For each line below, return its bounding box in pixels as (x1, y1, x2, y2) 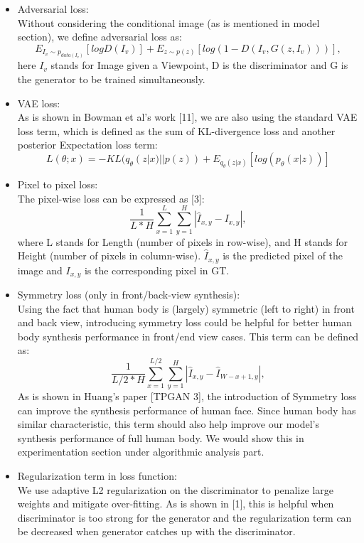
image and (17, 262, 63, 277)
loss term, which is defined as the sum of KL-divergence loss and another (17, 123, 336, 138)
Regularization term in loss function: (17, 468, 177, 483)
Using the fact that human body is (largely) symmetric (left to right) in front (17, 301, 355, 316)
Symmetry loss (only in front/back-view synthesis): (17, 287, 240, 301)
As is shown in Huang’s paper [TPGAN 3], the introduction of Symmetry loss (17, 389, 357, 404)
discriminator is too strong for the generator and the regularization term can (17, 510, 352, 525)
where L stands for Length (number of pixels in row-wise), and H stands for (17, 234, 348, 249)
